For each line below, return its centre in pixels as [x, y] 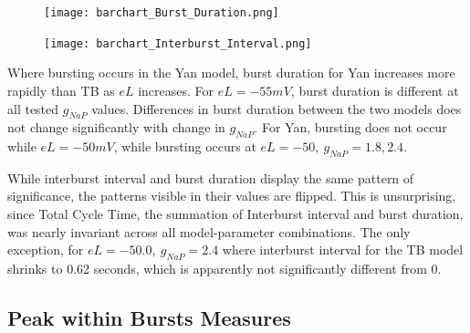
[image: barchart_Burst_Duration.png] [162, 13]
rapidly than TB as [61, 90]
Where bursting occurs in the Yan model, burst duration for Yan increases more [231, 73]
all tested [33, 108]
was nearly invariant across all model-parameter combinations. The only [209, 231]
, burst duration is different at [375, 90]
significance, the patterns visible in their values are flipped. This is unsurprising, [232, 196]
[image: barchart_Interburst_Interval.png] [178, 43]
